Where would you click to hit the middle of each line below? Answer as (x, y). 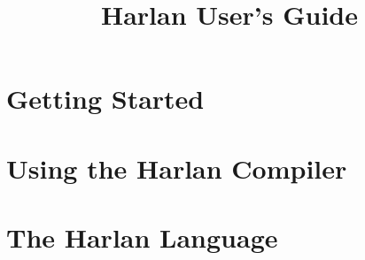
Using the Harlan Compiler (177, 168)
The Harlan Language (142, 237)
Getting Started (105, 99)
